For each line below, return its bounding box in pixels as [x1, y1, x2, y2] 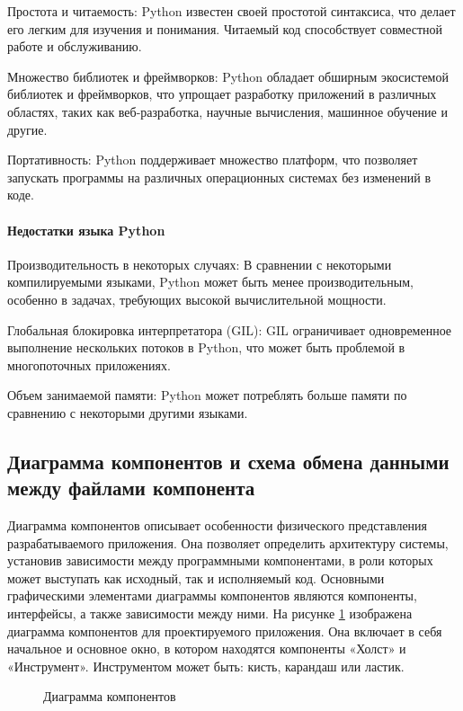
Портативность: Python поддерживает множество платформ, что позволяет [7, 150, 418, 169]
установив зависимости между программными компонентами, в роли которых [7, 551, 433, 570]
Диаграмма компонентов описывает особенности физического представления [7, 516, 428, 535]
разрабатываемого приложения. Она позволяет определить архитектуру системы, [7, 533, 449, 552]
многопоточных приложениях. [7, 355, 171, 374]
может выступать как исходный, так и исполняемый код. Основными [7, 568, 385, 587]
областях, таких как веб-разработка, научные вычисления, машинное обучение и [7, 102, 448, 120]
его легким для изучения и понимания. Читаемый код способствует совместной [7, 19, 443, 38]
